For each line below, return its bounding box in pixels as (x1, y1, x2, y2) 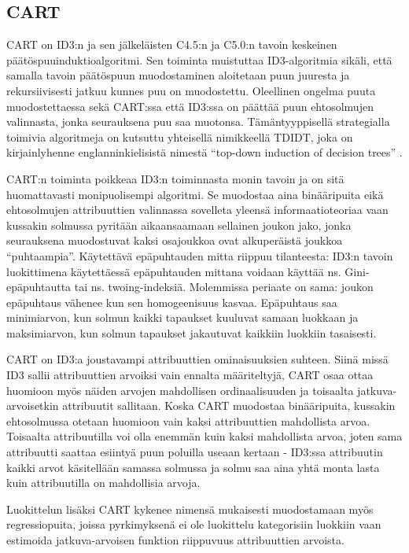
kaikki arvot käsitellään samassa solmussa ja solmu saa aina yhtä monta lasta (6, 459, 380, 475)
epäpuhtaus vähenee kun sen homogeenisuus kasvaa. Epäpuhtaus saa (6, 293, 337, 310)
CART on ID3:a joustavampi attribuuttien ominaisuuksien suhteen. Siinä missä (6, 351, 389, 367)
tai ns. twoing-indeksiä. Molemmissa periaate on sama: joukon (74, 278, 374, 295)
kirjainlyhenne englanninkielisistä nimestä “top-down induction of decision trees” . (6, 144, 403, 160)
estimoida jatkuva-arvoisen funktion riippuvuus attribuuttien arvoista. (6, 532, 345, 548)
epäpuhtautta (6, 278, 72, 295)
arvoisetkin (6, 397, 59, 414)
